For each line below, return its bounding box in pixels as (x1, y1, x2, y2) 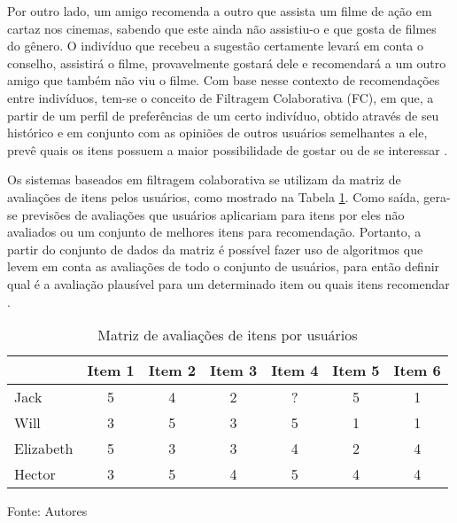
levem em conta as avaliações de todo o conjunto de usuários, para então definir (7, 257, 440, 276)
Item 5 (332, 360, 380, 381)
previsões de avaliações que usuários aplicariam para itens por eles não (21, 205, 405, 223)
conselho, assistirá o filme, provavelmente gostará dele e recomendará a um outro (7, 53, 446, 72)
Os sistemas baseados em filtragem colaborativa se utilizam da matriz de (7, 170, 401, 189)
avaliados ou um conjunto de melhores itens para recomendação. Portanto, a (7, 222, 422, 241)
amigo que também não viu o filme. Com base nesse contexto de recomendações (7, 71, 440, 90)
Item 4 (271, 360, 319, 381)
